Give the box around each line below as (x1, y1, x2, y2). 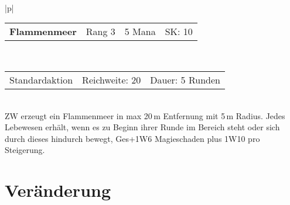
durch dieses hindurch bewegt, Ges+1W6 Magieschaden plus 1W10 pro (5, 132, 260, 144)
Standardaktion (9, 72, 73, 86)
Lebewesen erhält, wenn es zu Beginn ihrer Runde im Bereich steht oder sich (5, 121, 280, 133)
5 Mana (124, 25, 156, 39)
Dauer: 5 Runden (150, 72, 220, 86)
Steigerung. (5, 144, 45, 156)
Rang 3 (86, 25, 115, 39)
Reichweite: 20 (82, 72, 141, 86)
